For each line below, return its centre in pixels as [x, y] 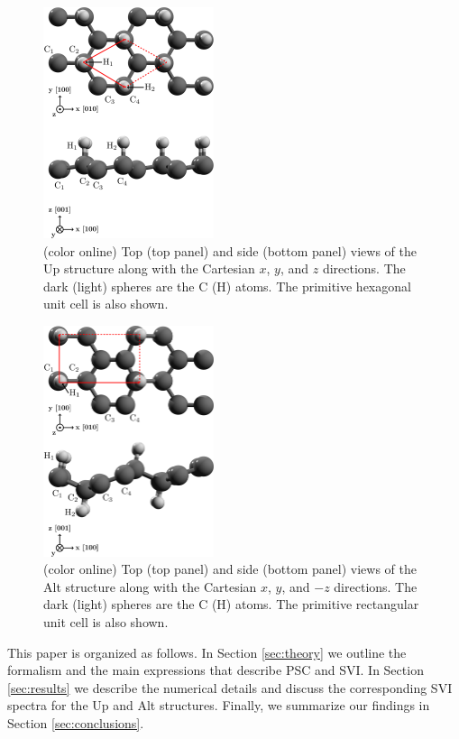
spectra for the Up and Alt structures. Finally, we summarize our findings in [219, 705]
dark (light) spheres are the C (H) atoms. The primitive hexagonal [227, 286]
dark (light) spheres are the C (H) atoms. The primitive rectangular [231, 604]
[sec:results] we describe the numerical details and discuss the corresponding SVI [230, 687]
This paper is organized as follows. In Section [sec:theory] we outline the [207, 652]
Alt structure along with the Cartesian [150, 586]
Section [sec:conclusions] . [76, 722]
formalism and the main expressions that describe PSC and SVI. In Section [216, 670]
